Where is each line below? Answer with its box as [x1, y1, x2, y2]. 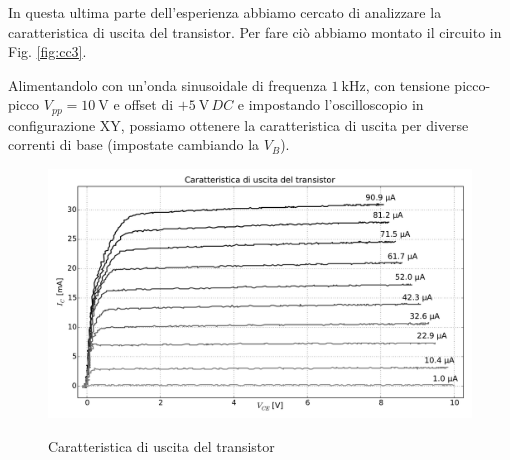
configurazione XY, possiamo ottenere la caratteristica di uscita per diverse [8, 114, 469, 135]
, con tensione [365, 74, 450, 95]
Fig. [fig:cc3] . [8, 41, 87, 62]
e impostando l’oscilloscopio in [237, 94, 424, 115]
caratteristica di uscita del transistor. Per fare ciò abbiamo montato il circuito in [8, 21, 502, 42]
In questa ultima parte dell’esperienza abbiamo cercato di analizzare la [8, 2, 442, 22]
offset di [124, 94, 174, 115]
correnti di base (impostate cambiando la [8, 134, 260, 155]
